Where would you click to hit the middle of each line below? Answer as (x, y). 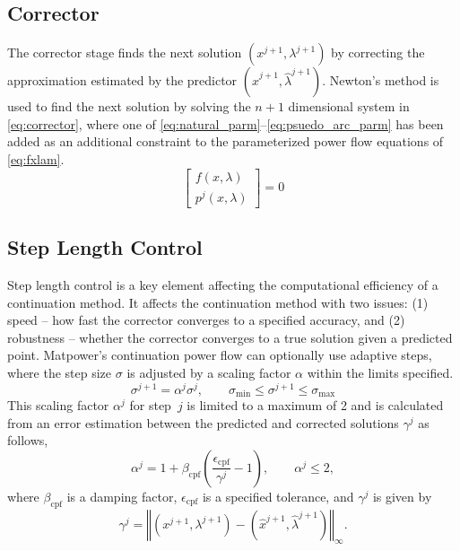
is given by (402, 496)
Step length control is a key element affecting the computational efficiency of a (223, 284)
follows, (28, 440)
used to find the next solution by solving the (129, 106)
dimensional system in (349, 106)
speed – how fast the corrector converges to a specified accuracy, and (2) (206, 320)
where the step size (60, 372)
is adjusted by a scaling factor (209, 372)
